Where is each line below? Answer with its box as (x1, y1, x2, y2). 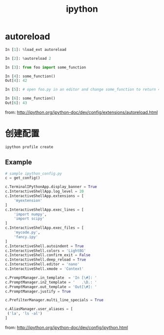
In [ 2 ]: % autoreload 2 (5, 56, 51, 61)
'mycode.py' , (14, 230, 41, 235)
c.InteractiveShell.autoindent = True (5, 243, 84, 248)
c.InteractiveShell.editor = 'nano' (5, 262, 80, 267)
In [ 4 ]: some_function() (5, 73, 56, 79)
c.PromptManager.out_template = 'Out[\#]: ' (5, 284, 97, 289)
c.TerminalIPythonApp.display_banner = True (5, 185, 97, 190)
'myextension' (14, 198, 42, 203)
